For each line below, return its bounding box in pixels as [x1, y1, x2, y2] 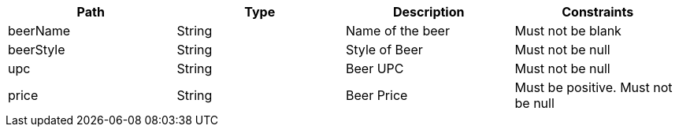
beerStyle [8, 42, 65, 57]
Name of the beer [346, 23, 450, 39]
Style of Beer [346, 42, 423, 57]
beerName [8, 23, 71, 39]
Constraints [562, 4, 634, 20]
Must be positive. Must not [514, 79, 673, 95]
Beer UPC [346, 61, 404, 76]
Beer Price [346, 87, 408, 103]
